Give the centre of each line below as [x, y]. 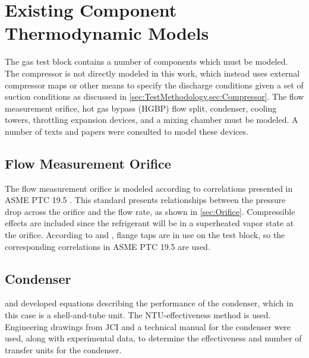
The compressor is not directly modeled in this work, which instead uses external [152, 73]
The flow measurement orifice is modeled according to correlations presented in [149, 188]
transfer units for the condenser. [63, 349]
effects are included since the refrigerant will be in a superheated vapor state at [149, 223]
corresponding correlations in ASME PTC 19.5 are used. [108, 246]
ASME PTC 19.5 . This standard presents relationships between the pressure [145, 200]
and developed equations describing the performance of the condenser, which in [149, 303]
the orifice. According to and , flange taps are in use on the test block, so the [145, 235]
